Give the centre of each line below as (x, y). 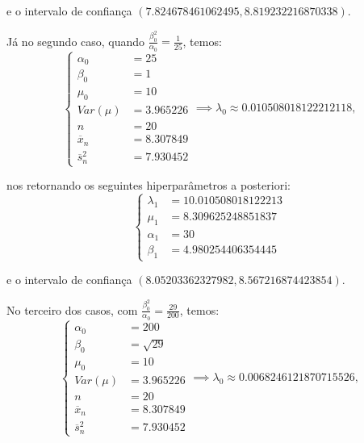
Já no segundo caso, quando (76, 41)
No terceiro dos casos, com (72, 309)
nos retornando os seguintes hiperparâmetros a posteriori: (149, 185)
